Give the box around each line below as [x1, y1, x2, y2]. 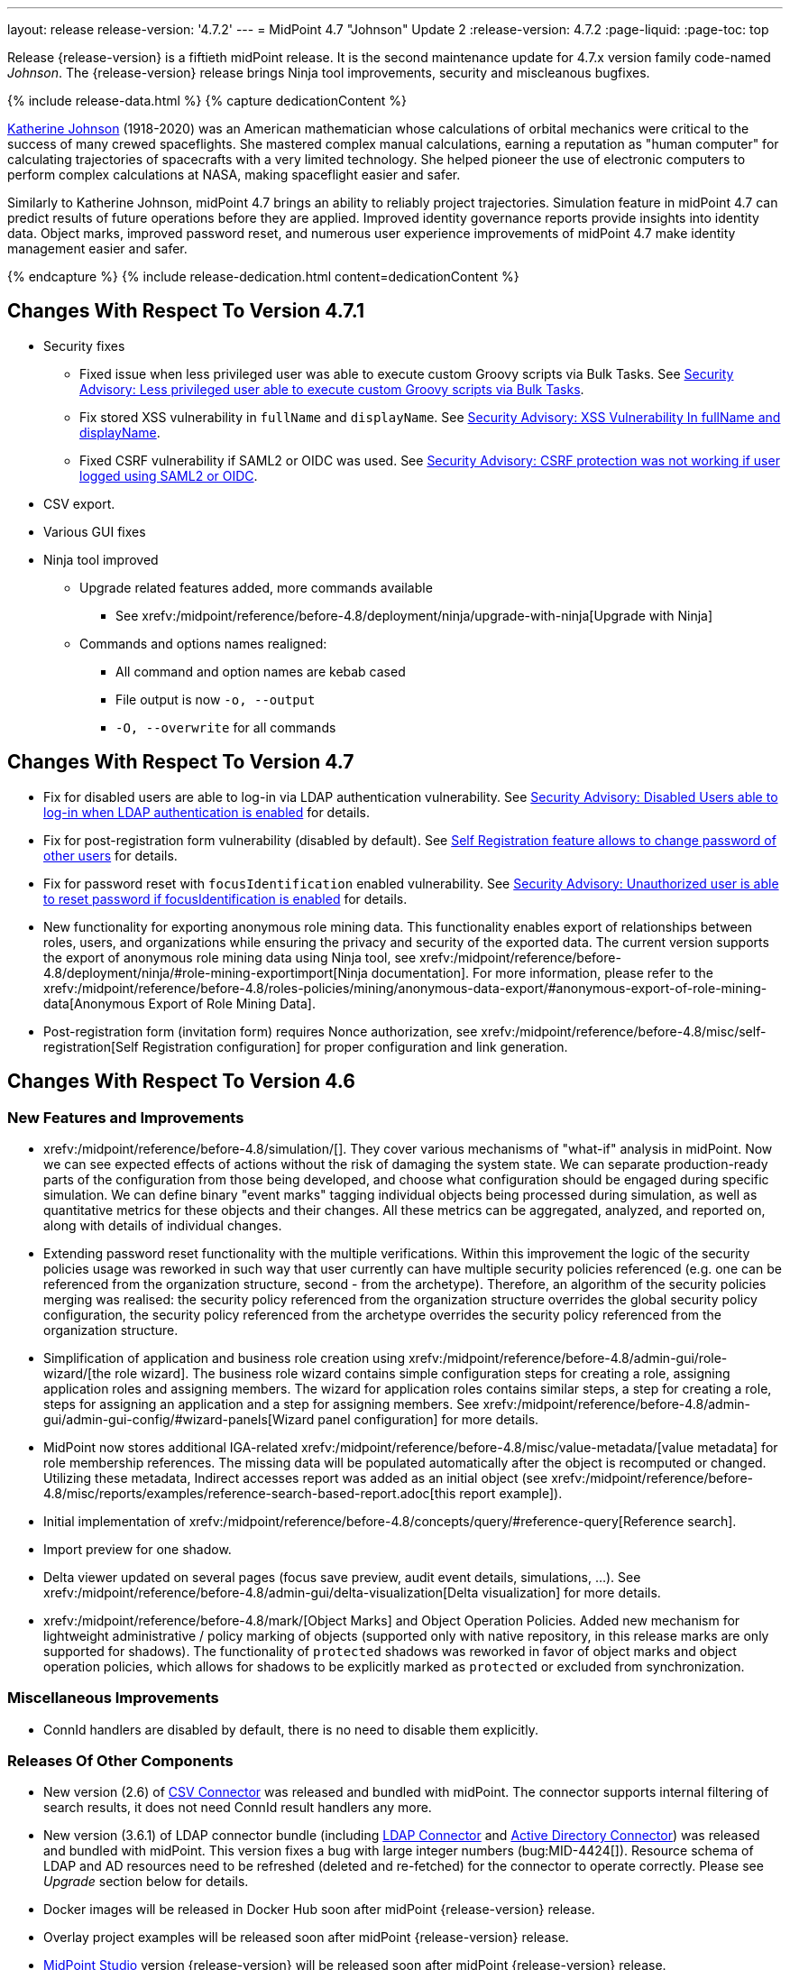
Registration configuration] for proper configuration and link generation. [142, 1038, 568, 1054]
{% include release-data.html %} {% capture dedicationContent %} [7, 93, 408, 108]
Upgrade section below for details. [43, 1873, 249, 1890]
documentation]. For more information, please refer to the [371, 964, 713, 980]
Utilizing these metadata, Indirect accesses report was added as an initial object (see [43, 1469, 548, 1486]
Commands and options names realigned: [79, 635, 327, 651]
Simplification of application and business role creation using [43, 1349, 406, 1366]
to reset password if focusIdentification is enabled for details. [43, 890, 408, 907]
